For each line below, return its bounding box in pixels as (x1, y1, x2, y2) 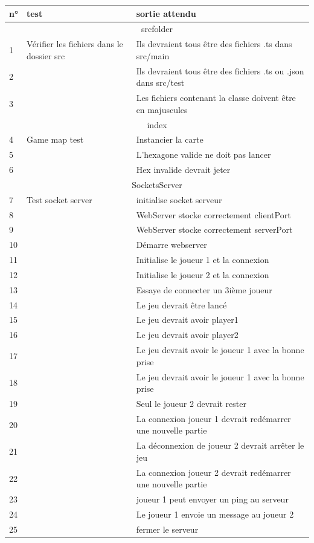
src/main (136, 49, 170, 62)
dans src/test (136, 76, 185, 89)
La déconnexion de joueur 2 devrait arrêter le (136, 439, 304, 452)
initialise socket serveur (136, 193, 222, 206)
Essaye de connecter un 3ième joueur (136, 283, 272, 296)
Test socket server (26, 193, 92, 206)
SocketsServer (132, 178, 182, 190)
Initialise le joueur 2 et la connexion (136, 268, 269, 281)
